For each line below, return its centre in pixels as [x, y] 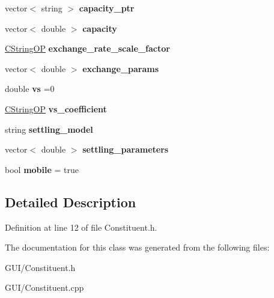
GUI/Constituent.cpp [44, 287]
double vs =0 [30, 89]
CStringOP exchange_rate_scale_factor [87, 48]
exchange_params [121, 68]
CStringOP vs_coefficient [56, 108]
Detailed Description [71, 202]
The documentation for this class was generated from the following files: [137, 247]
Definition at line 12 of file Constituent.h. [81, 227]
